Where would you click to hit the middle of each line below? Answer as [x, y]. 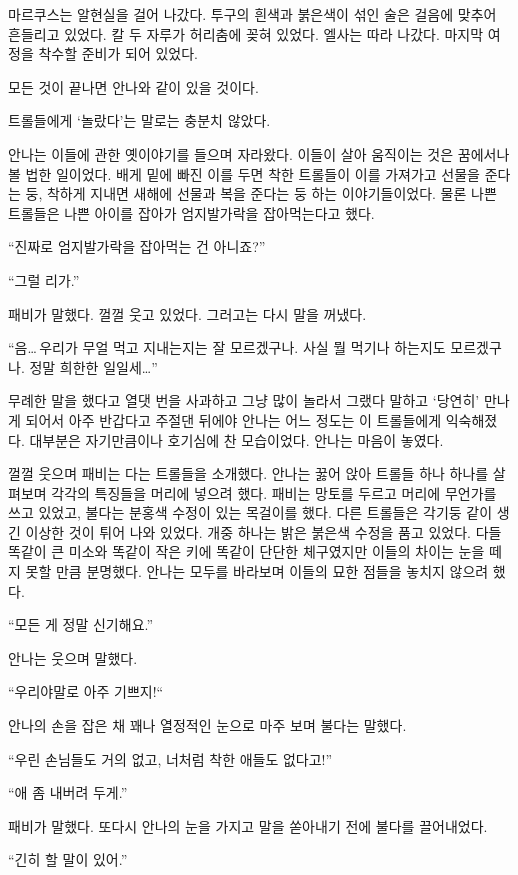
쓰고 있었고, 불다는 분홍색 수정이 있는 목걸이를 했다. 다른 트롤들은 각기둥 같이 [250, 512]
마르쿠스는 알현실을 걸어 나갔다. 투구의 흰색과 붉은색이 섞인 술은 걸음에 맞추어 [252, 14]
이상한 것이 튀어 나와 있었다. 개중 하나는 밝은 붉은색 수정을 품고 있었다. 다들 [263, 531]
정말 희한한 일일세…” [93, 366]
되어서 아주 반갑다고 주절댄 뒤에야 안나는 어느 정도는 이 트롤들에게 [233, 419]
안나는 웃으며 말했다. [73, 657]
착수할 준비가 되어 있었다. [118, 53]
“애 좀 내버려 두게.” [68, 792]
